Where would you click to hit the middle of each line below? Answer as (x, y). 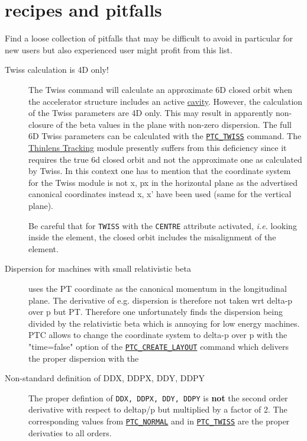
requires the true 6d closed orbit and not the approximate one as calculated (165, 159)
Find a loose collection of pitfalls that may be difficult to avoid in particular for (149, 38)
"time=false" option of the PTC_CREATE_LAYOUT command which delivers (159, 346)
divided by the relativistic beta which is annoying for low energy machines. (164, 323)
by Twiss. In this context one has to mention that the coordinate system (160, 171)
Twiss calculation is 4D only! (57, 70)
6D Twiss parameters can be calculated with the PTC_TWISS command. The (165, 136)
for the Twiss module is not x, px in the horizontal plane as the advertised (163, 182)
